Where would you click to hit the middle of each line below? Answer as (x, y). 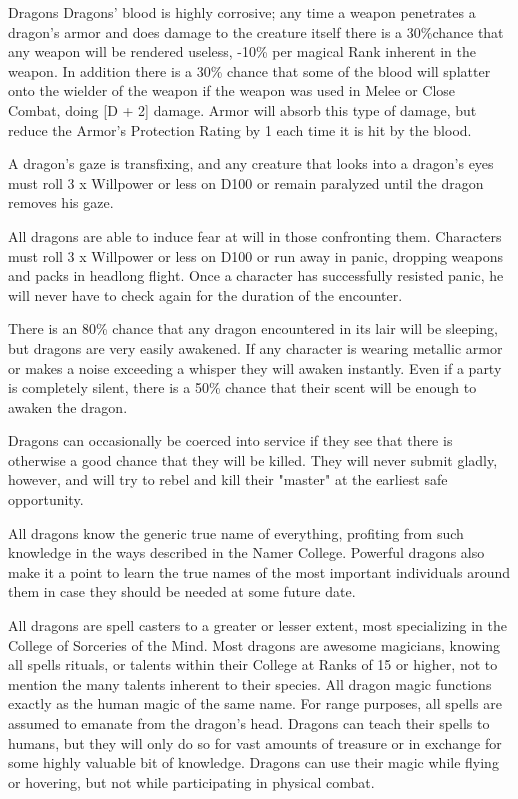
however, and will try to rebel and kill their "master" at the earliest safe (228, 479)
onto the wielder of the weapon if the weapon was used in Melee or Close (232, 90)
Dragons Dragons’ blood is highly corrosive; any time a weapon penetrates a (242, 12)
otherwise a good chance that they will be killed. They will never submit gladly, (253, 459)
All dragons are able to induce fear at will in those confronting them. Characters (255, 235)
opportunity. (46, 499)
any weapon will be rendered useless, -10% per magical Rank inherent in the (242, 51)
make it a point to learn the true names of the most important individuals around (259, 571)
